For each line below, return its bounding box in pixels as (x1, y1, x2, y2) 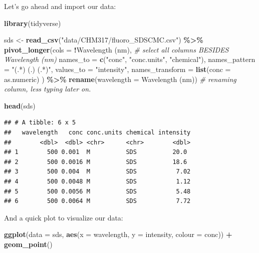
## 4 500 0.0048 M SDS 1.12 (4, 177, 191, 185)
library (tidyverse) (4, 17, 61, 28)
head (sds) (4, 100, 36, 110)
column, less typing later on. (4, 83, 91, 94)
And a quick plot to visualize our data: (4, 212, 123, 222)
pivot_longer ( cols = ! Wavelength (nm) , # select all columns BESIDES (4, 44, 229, 54)
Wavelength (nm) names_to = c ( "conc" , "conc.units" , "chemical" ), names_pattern (4, 54, 255, 64)
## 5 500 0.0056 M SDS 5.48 (4, 187, 191, 195)
